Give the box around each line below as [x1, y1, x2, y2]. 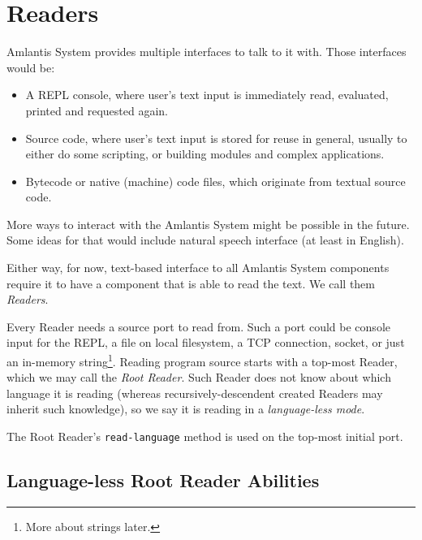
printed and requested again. [25, 102, 168, 119]
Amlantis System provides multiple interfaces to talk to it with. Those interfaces [6, 43, 407, 60]
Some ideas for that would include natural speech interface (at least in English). [6, 231, 404, 248]
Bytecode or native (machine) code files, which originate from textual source [25, 172, 406, 189]
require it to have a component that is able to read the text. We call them [6, 274, 375, 292]
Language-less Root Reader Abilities [6, 468, 320, 493]
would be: [6, 58, 55, 76]
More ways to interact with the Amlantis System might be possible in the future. [6, 215, 410, 232]
